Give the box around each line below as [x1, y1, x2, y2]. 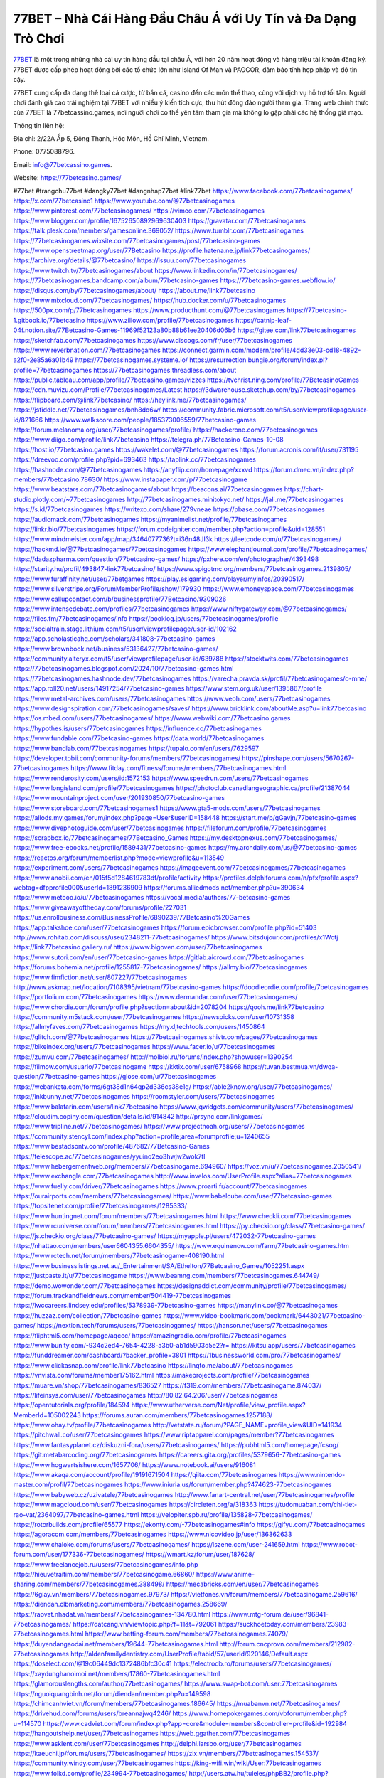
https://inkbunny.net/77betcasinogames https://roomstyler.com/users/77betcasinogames [13, 1092, 275, 1101]
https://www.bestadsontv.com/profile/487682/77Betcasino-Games [13, 1142, 210, 1151]
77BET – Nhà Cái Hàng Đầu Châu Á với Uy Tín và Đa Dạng [13, 11, 357, 26]
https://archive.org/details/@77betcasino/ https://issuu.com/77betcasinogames [13, 256, 247, 265]
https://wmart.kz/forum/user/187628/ [146, 1550, 255, 1559]
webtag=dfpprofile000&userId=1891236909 [13, 883, 142, 892]
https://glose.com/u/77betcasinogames [100, 1072, 217, 1081]
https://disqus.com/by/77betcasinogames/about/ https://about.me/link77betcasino [13, 286, 256, 294]
